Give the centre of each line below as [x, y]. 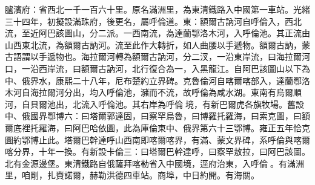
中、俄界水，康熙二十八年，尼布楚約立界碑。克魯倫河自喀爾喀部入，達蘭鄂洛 [157, 80]
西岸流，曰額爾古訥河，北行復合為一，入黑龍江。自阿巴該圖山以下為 [174, 68]
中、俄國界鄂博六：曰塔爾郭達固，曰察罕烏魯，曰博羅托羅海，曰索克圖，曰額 [157, 116]
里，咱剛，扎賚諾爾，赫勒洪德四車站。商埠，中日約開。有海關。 [132, 175]
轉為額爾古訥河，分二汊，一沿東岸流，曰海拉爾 [208, 57]
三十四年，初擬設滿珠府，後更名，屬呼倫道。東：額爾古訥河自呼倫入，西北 [153, 21]
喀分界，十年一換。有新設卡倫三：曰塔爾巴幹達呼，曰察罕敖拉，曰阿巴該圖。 [157, 151]
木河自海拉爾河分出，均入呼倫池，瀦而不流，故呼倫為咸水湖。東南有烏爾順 [153, 92]
